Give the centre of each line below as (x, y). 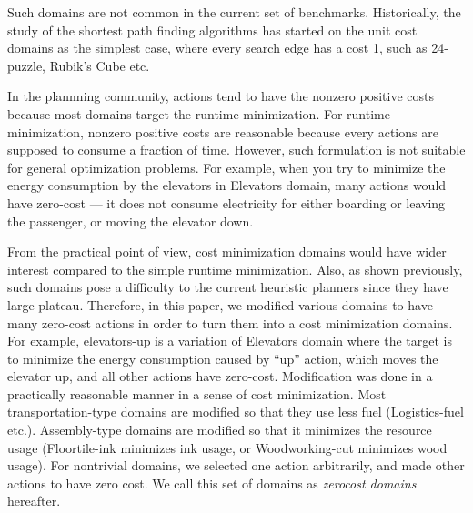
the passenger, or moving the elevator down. (131, 221)
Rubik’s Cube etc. (100, 65)
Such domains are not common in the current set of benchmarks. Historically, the (234, 12)
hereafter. (34, 501)
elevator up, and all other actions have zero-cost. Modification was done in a (220, 376)
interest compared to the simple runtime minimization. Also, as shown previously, (235, 269)
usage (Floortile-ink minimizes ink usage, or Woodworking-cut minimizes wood (227, 447)
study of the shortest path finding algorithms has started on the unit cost (212, 30)
